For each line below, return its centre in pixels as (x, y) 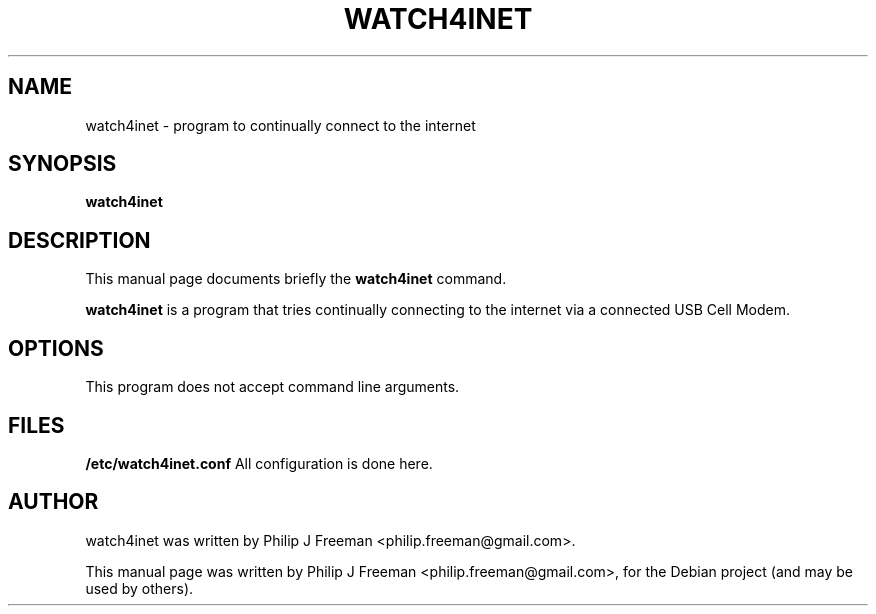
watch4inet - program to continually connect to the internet (280, 125)
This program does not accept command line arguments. (272, 387)
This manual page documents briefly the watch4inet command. (296, 279)
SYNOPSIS (62, 164)
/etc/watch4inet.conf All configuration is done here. (259, 463)
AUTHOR (53, 502)
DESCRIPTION (79, 240)
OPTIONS (56, 348)
